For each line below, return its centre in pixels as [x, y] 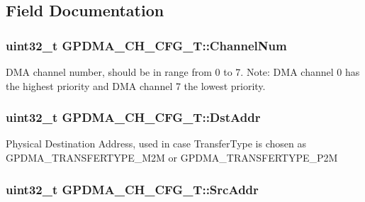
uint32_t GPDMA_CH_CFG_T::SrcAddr [132, 189]
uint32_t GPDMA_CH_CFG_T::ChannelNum [146, 45]
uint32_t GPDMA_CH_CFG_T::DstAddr [133, 117]
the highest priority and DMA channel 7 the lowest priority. [136, 85]
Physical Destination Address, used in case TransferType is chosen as [156, 144]
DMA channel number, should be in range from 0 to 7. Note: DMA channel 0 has [183, 72]
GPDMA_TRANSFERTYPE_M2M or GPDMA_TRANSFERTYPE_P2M [172, 157]
